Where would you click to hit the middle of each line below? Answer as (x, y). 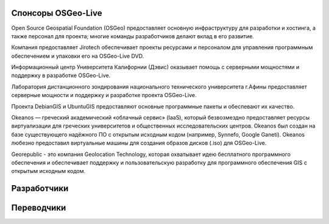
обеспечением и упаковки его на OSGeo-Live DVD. (78, 56)
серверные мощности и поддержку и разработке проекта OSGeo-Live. (104, 95)
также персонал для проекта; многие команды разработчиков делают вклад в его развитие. (133, 36)
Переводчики (39, 208)
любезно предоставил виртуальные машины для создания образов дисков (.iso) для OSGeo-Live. (139, 143)
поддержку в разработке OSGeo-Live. (61, 75)
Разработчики (40, 188)
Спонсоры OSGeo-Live (57, 13)
